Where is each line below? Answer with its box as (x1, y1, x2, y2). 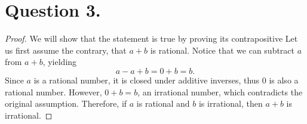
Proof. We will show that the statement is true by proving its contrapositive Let (5, 32, 298, 45)
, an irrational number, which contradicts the (137, 85, 303, 98)
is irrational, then (198, 97, 263, 110)
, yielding (42, 55, 77, 68)
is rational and (136, 97, 190, 110)
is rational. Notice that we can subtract (150, 44, 295, 56)
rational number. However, (5, 85, 102, 98)
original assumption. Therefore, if (5, 97, 127, 110)
